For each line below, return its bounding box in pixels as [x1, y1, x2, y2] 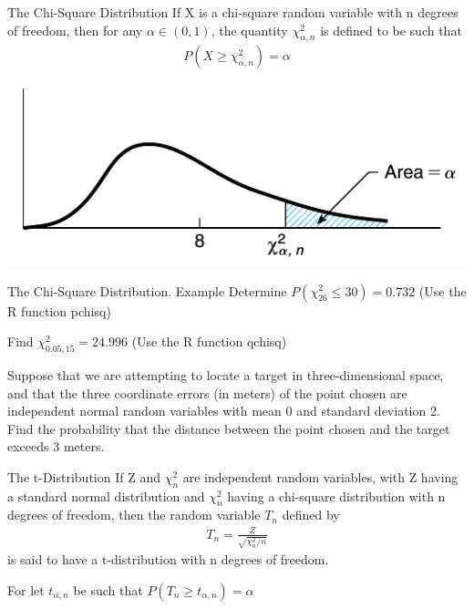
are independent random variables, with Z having [182, 467, 459, 486]
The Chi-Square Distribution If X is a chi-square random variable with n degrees [7, 3, 459, 21]
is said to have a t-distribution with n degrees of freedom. [7, 550, 329, 569]
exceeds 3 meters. [7, 437, 105, 456]
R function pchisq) [7, 301, 111, 320]
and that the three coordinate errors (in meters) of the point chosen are [7, 383, 407, 402]
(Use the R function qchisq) [131, 332, 287, 351]
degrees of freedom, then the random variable [7, 505, 261, 524]
